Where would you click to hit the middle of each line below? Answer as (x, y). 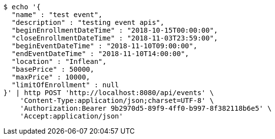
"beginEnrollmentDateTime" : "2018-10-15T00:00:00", (115, 30)
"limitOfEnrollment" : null (65, 85)
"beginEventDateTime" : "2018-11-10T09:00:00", (104, 46)
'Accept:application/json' (71, 116)
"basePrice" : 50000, (53, 69)
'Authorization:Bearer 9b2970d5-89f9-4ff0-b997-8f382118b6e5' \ (146, 108)
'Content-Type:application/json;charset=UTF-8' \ (117, 100)
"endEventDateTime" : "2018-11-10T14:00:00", (100, 54)
